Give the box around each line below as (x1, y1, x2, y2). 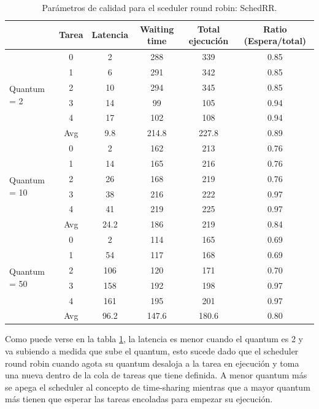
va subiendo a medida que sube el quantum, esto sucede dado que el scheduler (5, 345, 299, 357)
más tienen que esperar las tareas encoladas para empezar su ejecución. (5, 392, 273, 405)
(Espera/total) (244, 34, 307, 47)
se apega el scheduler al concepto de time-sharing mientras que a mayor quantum (5, 380, 310, 393)
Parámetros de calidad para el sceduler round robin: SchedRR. (42, 1, 277, 13)
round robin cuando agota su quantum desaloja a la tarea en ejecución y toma (5, 356, 299, 369)
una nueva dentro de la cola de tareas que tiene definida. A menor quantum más (5, 369, 307, 381)
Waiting (139, 22, 174, 35)
